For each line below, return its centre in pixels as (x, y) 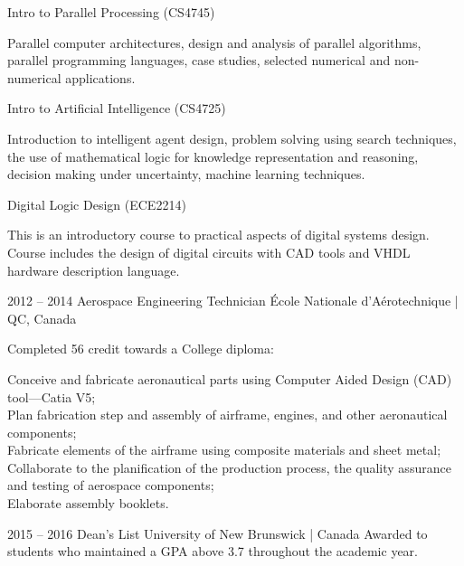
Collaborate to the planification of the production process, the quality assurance (229, 467)
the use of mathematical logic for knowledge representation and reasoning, (213, 156)
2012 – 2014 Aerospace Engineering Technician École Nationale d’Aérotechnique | (233, 301)
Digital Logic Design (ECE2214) (97, 204)
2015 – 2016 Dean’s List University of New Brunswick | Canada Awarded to (218, 533)
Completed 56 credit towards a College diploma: (141, 349)
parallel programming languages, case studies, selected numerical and (199, 60)
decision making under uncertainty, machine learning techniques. (186, 174)
